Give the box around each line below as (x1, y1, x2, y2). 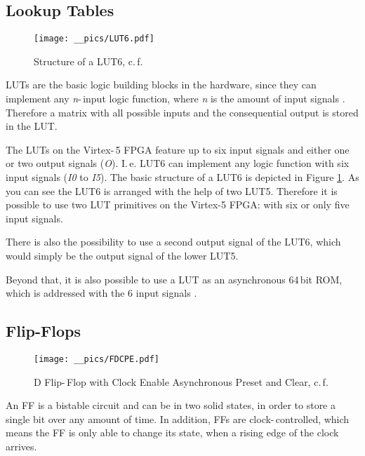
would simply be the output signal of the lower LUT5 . (6, 248, 239, 262)
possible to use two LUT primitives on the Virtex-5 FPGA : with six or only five (6, 197, 350, 212)
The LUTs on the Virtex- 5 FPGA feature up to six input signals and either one (6, 142, 350, 156)
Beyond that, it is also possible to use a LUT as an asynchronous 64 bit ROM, (6, 271, 343, 286)
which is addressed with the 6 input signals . (6, 286, 197, 300)
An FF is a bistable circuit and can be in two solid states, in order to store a (6, 398, 336, 413)
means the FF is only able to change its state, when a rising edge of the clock (6, 425, 339, 440)
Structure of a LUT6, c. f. (34, 53, 143, 68)
